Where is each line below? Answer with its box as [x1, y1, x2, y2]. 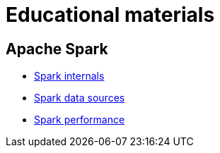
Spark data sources [34, 92, 125, 104]
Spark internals [34, 70, 105, 82]
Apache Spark [6, 39, 108, 58]
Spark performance [34, 114, 125, 126]
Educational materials [6, 3, 215, 27]
